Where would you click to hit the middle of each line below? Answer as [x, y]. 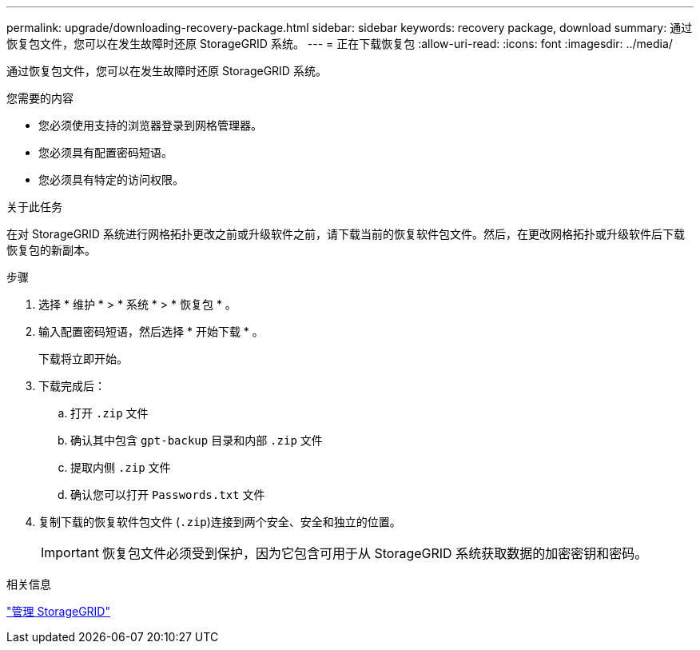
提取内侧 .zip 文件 [121, 467]
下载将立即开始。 [83, 359]
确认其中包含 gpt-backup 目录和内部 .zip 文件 [197, 440]
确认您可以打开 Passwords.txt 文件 [168, 494]
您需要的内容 [40, 98]
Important [70, 552]
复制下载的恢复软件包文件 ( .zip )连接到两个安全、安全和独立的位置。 [220, 522]
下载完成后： [72, 386]
